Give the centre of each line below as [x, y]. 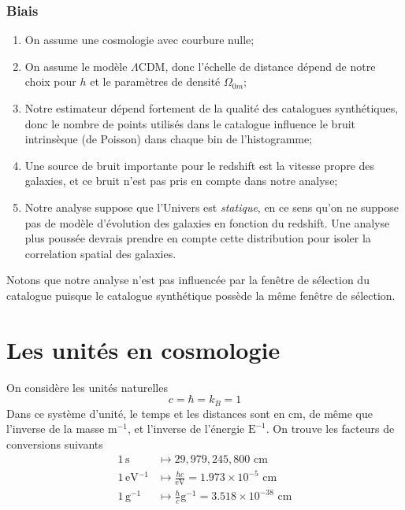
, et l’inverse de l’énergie [186, 429]
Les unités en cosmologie [143, 349]
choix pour [50, 81]
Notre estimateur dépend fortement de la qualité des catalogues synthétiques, [212, 108]
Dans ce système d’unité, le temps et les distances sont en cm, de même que [190, 413]
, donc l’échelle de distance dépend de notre [270, 66]
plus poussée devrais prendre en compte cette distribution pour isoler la [198, 238]
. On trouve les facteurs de [330, 429]
